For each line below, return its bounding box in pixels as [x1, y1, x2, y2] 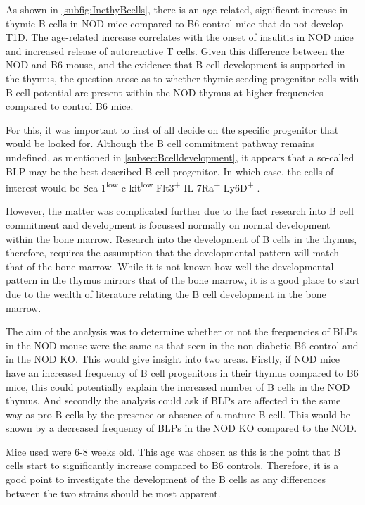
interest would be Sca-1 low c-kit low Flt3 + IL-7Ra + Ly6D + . [6, 178, 260, 194]
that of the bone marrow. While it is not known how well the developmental [6, 258, 334, 273]
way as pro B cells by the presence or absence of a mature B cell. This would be [6, 406, 351, 421]
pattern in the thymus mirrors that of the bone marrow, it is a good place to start [6, 273, 360, 287]
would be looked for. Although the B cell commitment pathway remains [6, 136, 315, 151]
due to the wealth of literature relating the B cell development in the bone [6, 286, 326, 301]
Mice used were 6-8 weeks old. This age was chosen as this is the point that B [6, 444, 341, 459]
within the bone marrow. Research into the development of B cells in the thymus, [6, 231, 357, 246]
